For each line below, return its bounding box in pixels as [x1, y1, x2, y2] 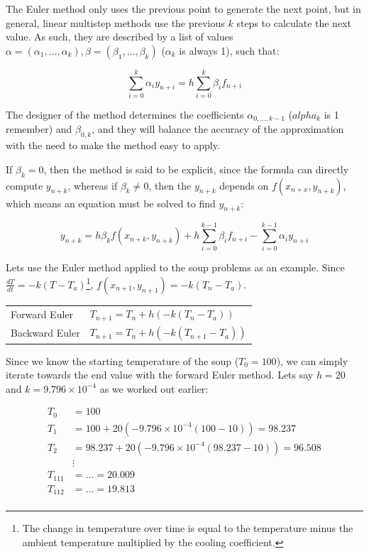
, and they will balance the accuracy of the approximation [92, 121, 344, 136]
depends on [219, 178, 269, 192]
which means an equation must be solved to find [6, 195, 216, 210]
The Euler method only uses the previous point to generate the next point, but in [6, 1, 361, 16]
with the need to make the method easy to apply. [6, 138, 220, 153]
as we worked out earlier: [99, 381, 209, 396]
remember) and [6, 121, 72, 136]
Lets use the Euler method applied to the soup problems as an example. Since [6, 260, 345, 275]
